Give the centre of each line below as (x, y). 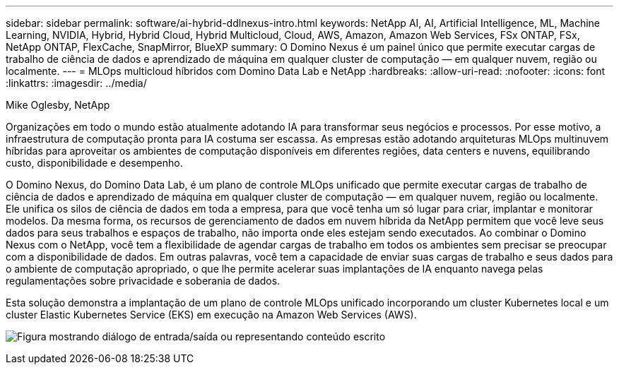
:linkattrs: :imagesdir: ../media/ (76, 83)
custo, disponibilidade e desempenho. (94, 163)
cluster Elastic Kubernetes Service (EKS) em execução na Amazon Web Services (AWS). (211, 315)
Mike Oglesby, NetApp (58, 105)
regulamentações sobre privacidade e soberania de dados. (143, 281)
